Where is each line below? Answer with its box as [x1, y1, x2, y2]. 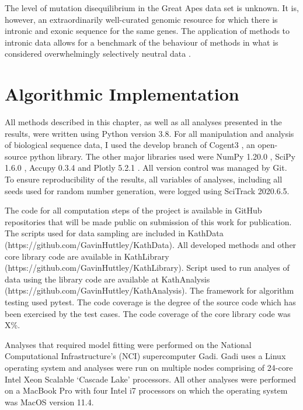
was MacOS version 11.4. [5, 395, 94, 408]
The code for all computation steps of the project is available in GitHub [5, 204, 262, 216]
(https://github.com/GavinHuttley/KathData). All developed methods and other [5, 239, 297, 251]
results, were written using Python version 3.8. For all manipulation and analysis [5, 127, 294, 139]
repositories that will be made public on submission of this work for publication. [5, 215, 292, 228]
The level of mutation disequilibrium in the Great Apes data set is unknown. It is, [5, 2, 299, 13]
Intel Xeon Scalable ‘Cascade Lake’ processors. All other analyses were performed [5, 373, 296, 385]
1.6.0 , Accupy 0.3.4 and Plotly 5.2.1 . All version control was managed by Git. [5, 161, 287, 174]
